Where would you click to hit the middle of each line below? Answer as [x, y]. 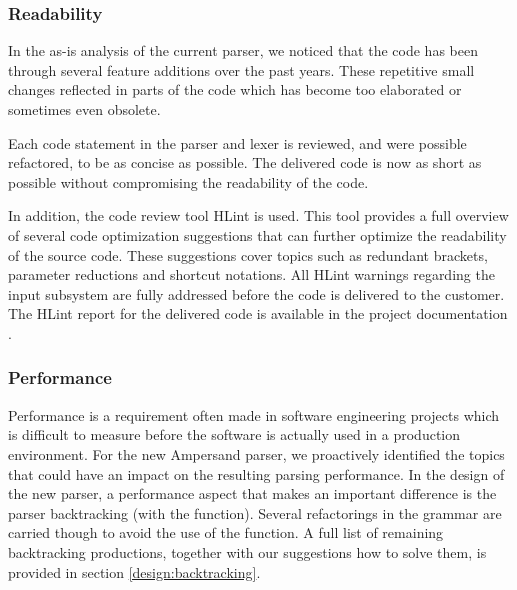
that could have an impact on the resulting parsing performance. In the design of [256, 473]
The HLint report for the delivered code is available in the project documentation [258, 313]
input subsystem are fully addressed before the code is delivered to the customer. [256, 293]
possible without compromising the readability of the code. [188, 181]
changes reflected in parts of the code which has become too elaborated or [235, 89]
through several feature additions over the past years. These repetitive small [241, 69]
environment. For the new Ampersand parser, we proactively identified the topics [256, 453]
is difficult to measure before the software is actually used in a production [234, 434]
